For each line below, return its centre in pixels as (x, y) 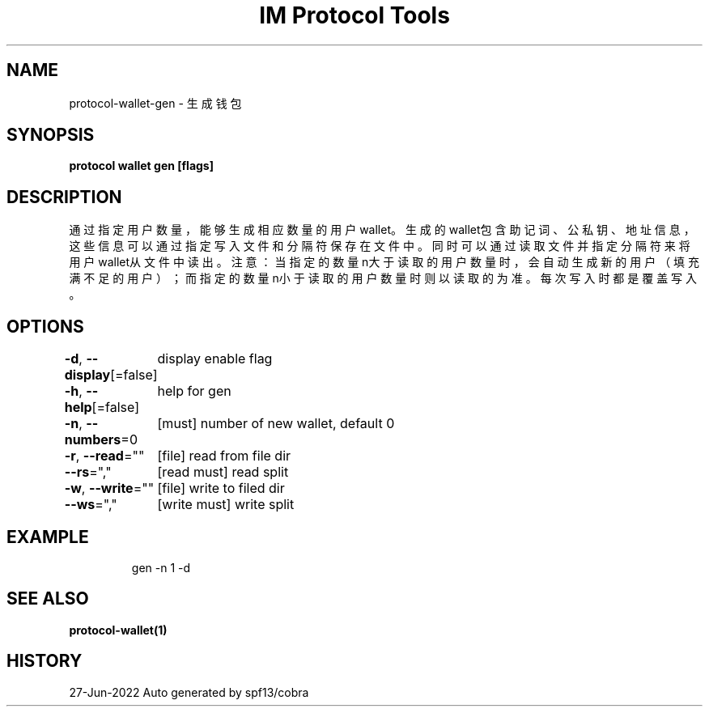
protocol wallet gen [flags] (141, 166)
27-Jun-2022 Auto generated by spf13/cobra (189, 692)
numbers (93, 440)
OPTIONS (45, 326)
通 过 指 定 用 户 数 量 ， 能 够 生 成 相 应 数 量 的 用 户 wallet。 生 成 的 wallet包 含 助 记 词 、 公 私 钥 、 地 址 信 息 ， (382, 230)
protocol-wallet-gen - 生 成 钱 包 (155, 103)
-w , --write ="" (109, 488)
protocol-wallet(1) (118, 630)
